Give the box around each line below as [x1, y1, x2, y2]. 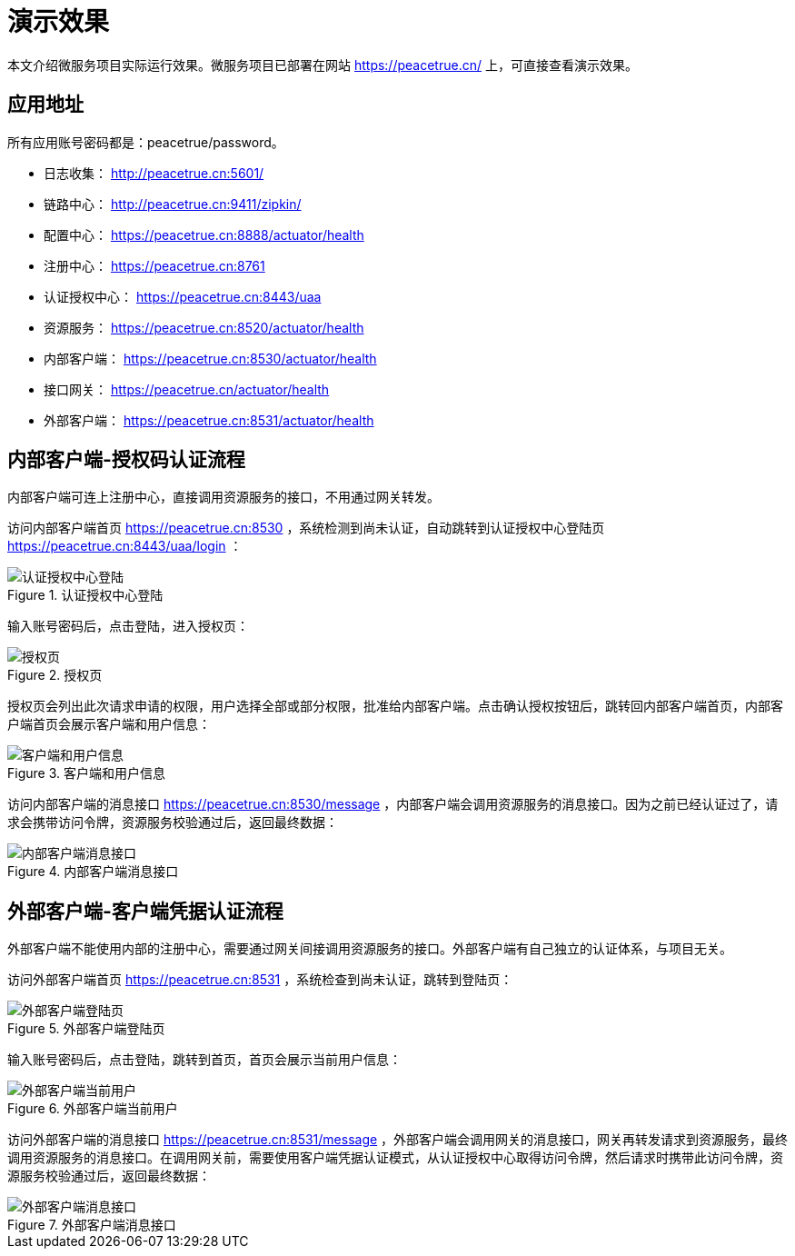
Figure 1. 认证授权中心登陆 [7, 587, 164, 603]
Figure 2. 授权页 [7, 667, 103, 683]
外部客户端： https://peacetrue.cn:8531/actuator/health [44, 412, 374, 428]
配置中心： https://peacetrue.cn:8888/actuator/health [44, 226, 364, 243]
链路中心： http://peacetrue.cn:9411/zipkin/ [44, 195, 302, 212]
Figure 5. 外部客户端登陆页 [7, 1021, 165, 1037]
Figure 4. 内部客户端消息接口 [7, 863, 179, 880]
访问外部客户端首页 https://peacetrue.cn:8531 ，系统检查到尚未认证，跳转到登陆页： [7, 972, 513, 988]
